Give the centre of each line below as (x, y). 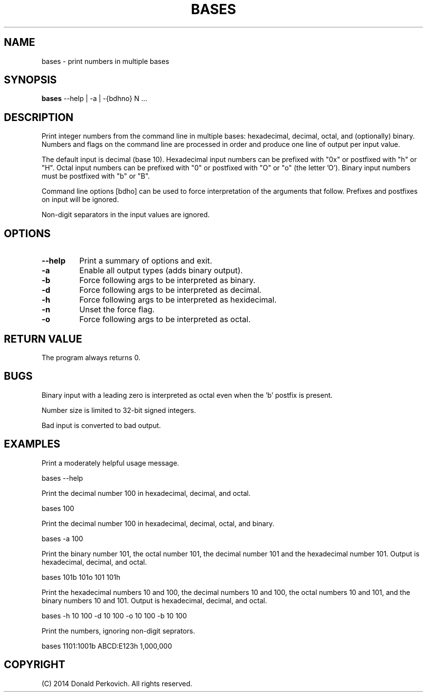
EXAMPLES (32, 444)
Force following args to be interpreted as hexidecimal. (178, 300)
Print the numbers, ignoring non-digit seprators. (118, 631)
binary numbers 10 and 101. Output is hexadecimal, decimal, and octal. (154, 600)
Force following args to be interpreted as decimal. (170, 290)
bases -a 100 (62, 538)
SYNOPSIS (30, 80)
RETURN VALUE (43, 339)
